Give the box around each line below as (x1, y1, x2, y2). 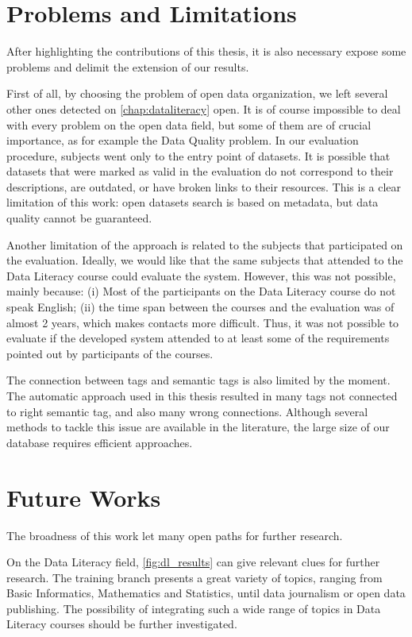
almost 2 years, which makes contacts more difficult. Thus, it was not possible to (6, 314, 399, 330)
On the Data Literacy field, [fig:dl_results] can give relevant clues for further (6, 554, 380, 570)
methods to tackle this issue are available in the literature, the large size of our (6, 419, 390, 435)
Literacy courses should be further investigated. (6, 616, 237, 632)
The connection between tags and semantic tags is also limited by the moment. (6, 372, 391, 388)
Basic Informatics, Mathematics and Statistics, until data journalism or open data (6, 585, 406, 601)
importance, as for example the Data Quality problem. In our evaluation (6, 132, 359, 149)
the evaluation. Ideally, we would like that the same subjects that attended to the (6, 252, 403, 268)
